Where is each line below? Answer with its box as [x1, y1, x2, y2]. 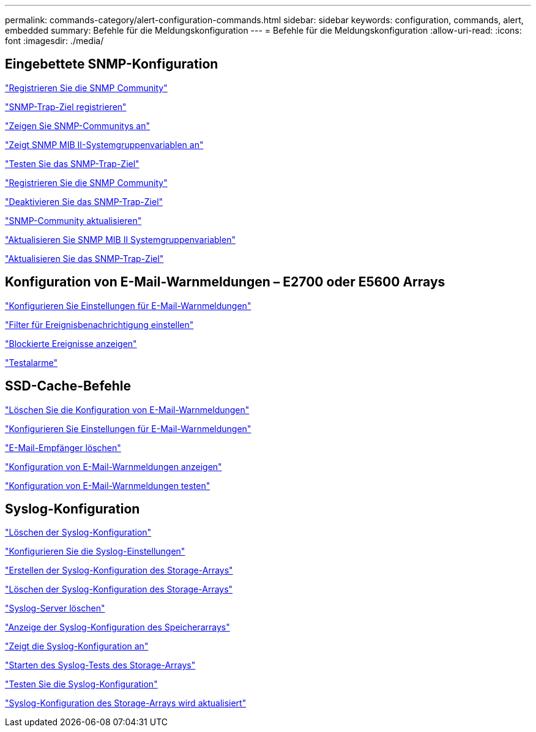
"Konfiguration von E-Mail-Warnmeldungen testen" [5, 480, 210, 491]
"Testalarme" [5, 357, 58, 368]
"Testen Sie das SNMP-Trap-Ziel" [5, 158, 140, 169]
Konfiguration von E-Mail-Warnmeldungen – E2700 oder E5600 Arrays [5, 274, 445, 290]
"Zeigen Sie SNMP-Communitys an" [5, 120, 151, 131]
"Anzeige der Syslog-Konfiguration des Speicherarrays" [5, 622, 230, 633]
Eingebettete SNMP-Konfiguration [5, 56, 218, 72]
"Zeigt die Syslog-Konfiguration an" [5, 641, 149, 652]
